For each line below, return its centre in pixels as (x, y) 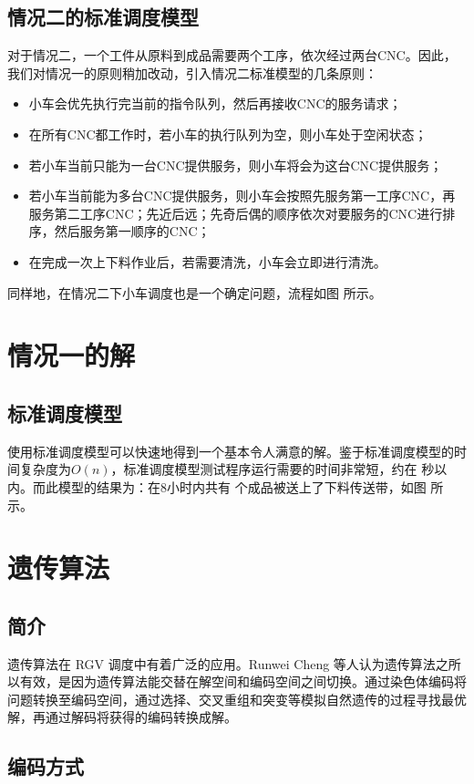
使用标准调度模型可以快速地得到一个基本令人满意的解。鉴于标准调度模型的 (231, 451)
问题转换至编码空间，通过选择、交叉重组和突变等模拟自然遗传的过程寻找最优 (237, 699)
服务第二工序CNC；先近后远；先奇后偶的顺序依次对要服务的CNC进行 (236, 213)
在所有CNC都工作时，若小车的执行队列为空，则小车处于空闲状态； (228, 134)
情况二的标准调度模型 (103, 17)
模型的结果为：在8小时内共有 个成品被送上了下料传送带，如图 (242, 486)
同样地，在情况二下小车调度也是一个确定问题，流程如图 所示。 (195, 292)
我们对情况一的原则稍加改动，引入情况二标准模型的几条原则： (192, 72)
